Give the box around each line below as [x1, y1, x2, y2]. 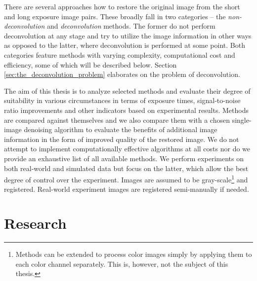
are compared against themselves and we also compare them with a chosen [4, 114, 230, 125]
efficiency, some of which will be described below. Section [4, 59, 177, 70]
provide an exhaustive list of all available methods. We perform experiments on [4, 153, 244, 163]
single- [232, 114, 252, 125]
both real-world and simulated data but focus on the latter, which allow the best [4, 163, 249, 173]
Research [4, 213, 67, 233]
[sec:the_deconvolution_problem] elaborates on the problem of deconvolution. [4, 69, 240, 79]
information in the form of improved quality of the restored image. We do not [4, 134, 239, 144]
